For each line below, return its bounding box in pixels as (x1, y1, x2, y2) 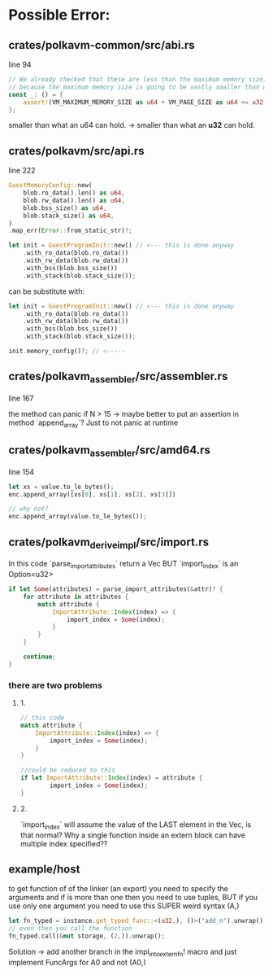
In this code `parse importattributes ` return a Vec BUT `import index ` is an (8, 559, 239, 571)
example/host (8, 863, 80, 877)
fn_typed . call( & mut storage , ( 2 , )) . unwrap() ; (8, 932, 165, 941)
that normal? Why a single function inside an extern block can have (19, 830, 245, 840)
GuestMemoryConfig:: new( (8, 181, 93, 190)
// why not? (8, 505, 49, 514)
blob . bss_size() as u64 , (23, 203, 107, 212)
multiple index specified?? (19, 838, 108, 848)
